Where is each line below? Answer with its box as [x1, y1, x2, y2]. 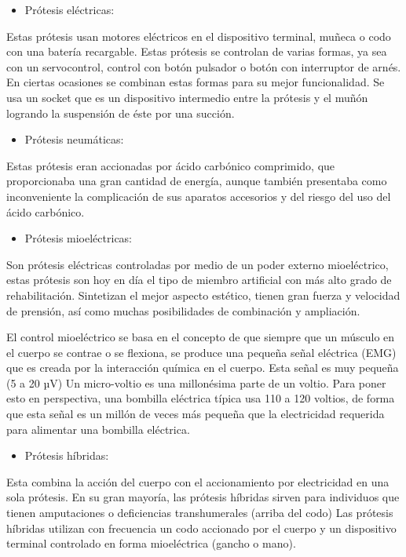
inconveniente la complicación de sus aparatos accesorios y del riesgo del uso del [6, 187, 391, 204]
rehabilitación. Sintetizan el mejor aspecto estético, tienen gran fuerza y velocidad [6, 286, 401, 303]
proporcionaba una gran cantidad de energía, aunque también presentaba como [6, 173, 387, 189]
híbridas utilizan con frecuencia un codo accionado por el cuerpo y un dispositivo [6, 519, 397, 536]
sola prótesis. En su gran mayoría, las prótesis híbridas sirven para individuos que [6, 489, 400, 505]
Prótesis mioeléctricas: [24, 230, 133, 246]
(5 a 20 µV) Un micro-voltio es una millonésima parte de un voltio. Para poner [6, 374, 386, 391]
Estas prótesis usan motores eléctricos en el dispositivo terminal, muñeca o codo [6, 27, 391, 44]
